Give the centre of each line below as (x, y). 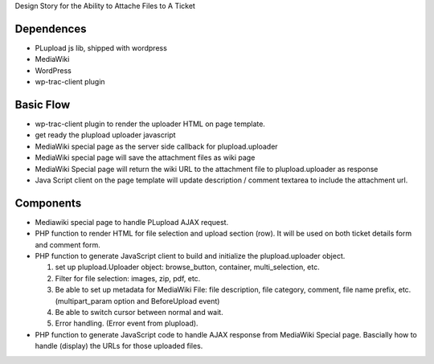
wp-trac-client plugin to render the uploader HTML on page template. (150, 124)
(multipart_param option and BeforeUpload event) (137, 301)
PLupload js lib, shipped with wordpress (101, 47)
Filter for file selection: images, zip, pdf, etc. (128, 278)
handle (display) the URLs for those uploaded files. (119, 346)
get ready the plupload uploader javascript (105, 135)
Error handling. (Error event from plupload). (127, 323)
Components (48, 203)
